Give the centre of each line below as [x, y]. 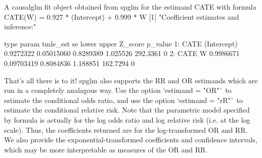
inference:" [20, 27]
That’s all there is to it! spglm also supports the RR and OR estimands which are [131, 80]
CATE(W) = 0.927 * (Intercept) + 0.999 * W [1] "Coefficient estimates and [122, 16]
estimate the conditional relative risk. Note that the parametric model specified [127, 110]
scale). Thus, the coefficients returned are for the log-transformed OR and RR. [126, 129]
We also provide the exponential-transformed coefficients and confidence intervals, [131, 140]
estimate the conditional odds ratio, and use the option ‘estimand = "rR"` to [123, 100]
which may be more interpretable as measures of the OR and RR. [106, 149]
